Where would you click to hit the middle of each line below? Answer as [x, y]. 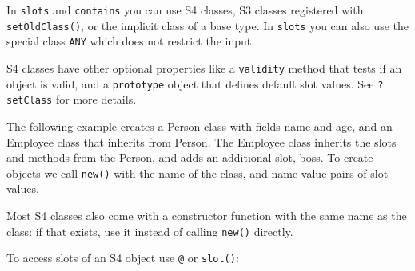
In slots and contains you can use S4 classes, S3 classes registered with [185, 10]
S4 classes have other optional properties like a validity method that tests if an [204, 67]
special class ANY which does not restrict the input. [131, 41]
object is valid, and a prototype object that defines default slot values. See [190, 83]
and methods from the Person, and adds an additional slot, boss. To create [190, 157]
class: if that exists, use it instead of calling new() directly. [150, 231]
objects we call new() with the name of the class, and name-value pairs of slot [198, 173]
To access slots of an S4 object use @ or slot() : [123, 258]
